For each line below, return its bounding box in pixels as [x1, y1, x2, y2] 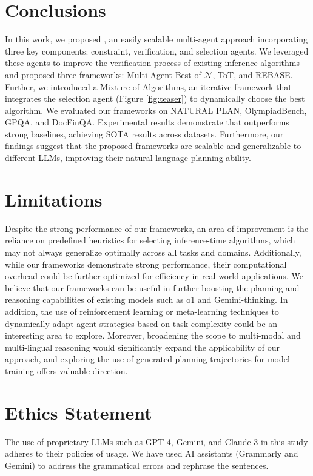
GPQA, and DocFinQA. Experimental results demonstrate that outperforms [5, 116, 289, 128]
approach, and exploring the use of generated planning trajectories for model [5, 352, 290, 365]
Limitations [5, 187, 103, 211]
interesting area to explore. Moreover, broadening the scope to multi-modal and [5, 329, 301, 342]
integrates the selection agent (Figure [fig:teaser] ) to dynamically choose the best [5, 92, 305, 105]
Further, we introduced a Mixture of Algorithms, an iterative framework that [5, 80, 292, 93]
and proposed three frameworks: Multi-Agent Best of [5, 68, 201, 81]
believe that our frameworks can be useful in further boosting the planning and [5, 281, 300, 294]
